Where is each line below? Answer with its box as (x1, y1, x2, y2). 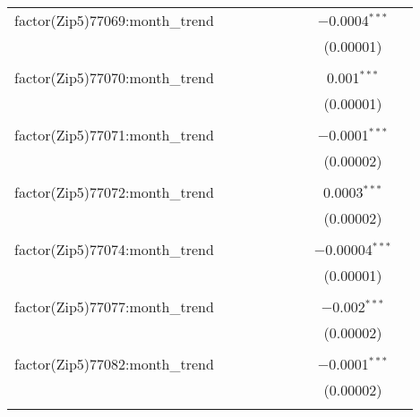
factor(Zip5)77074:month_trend (14, 239, 214, 260)
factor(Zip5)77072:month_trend (14, 182, 214, 202)
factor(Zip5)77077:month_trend (14, 296, 214, 317)
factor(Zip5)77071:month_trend (14, 124, 214, 145)
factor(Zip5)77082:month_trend (14, 353, 214, 374)
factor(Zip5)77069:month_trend (14, 10, 214, 30)
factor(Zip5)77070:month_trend (14, 67, 214, 88)
